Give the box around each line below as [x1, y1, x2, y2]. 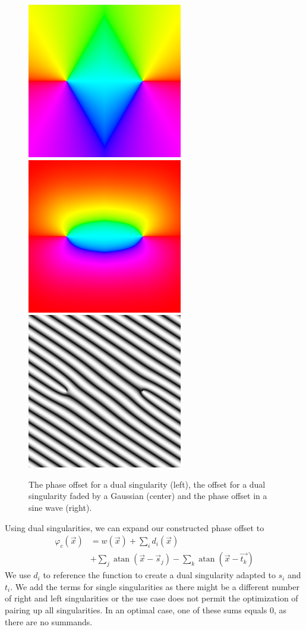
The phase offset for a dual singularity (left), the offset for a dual [29, 478, 266, 490]
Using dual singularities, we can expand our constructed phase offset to [5, 521, 264, 534]
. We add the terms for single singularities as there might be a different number [10, 580, 299, 592]
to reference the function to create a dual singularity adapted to [43, 569, 276, 581]
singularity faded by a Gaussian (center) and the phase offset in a [29, 489, 267, 502]
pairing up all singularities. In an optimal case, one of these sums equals [5, 604, 267, 616]
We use [5, 569, 31, 581]
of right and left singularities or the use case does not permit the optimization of [5, 592, 298, 604]
